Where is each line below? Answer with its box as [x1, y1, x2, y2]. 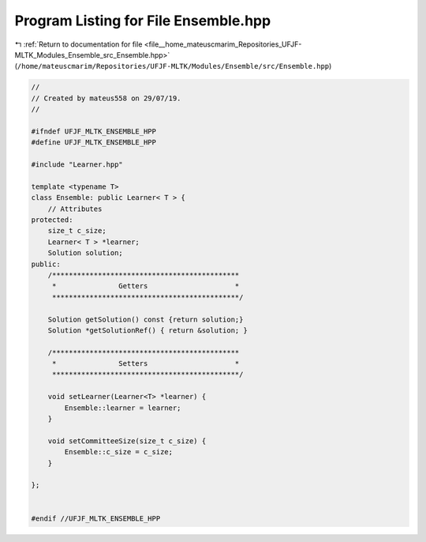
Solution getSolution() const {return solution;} [47, 314, 244, 324]
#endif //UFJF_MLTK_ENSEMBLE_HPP [31, 514, 161, 523]
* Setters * [51, 359, 240, 368]
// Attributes [47, 204, 103, 213]
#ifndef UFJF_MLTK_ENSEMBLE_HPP [31, 126, 157, 136]
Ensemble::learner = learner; [64, 403, 181, 412]
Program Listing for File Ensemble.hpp [14, 12, 271, 29]
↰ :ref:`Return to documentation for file [14, 40, 143, 49]
